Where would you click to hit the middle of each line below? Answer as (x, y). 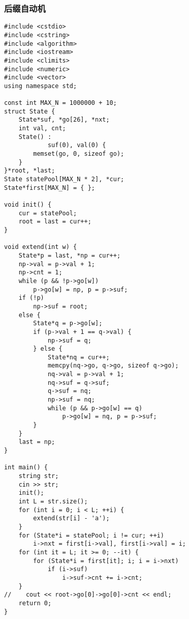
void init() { (28, 205)
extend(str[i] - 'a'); (71, 518)
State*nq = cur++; (78, 357)
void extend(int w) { (41, 247)
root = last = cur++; (55, 222)
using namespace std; (41, 86)
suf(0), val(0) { (77, 145)
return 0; (35, 603)
